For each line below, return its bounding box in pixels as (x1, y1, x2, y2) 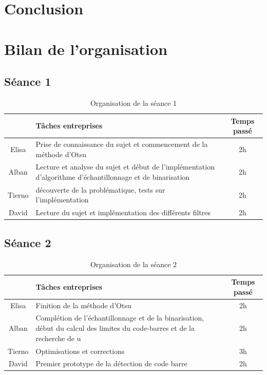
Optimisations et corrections (35, 345, 125, 356)
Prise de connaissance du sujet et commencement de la (35, 138, 208, 149)
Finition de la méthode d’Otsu (35, 299, 131, 310)
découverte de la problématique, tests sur (35, 184, 165, 195)
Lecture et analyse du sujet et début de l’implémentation (35, 161, 215, 172)
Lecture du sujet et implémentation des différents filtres (35, 207, 211, 218)
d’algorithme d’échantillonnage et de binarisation (35, 172, 190, 182)
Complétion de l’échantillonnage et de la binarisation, (35, 312, 204, 323)
